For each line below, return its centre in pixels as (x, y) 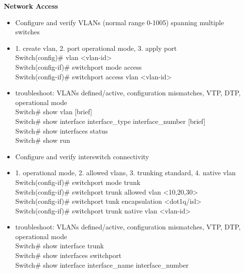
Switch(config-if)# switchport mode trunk (78, 182)
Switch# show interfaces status (61, 130)
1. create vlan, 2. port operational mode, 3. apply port (96, 48)
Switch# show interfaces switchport (68, 255)
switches (28, 32)
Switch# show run (43, 140)
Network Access (31, 6)
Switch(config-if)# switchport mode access (78, 67)
